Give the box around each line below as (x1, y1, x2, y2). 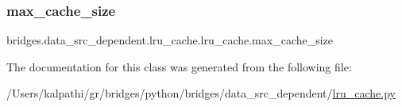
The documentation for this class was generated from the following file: (6, 58, 352, 75)
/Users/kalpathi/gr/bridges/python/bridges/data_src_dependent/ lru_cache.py (6, 85, 396, 101)
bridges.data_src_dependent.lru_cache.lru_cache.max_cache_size (6, 32, 334, 48)
